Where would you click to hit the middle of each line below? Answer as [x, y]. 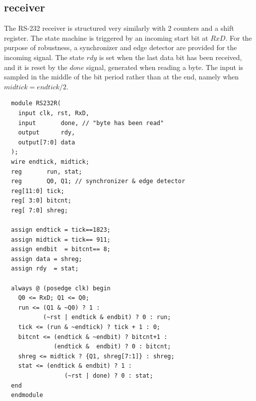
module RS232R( [36, 103]
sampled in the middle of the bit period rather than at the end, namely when [122, 77]
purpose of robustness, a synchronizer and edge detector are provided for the [121, 47]
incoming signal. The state [44, 57]
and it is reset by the [36, 67]
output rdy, [47, 133]
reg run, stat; [47, 171]
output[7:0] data [47, 142]
